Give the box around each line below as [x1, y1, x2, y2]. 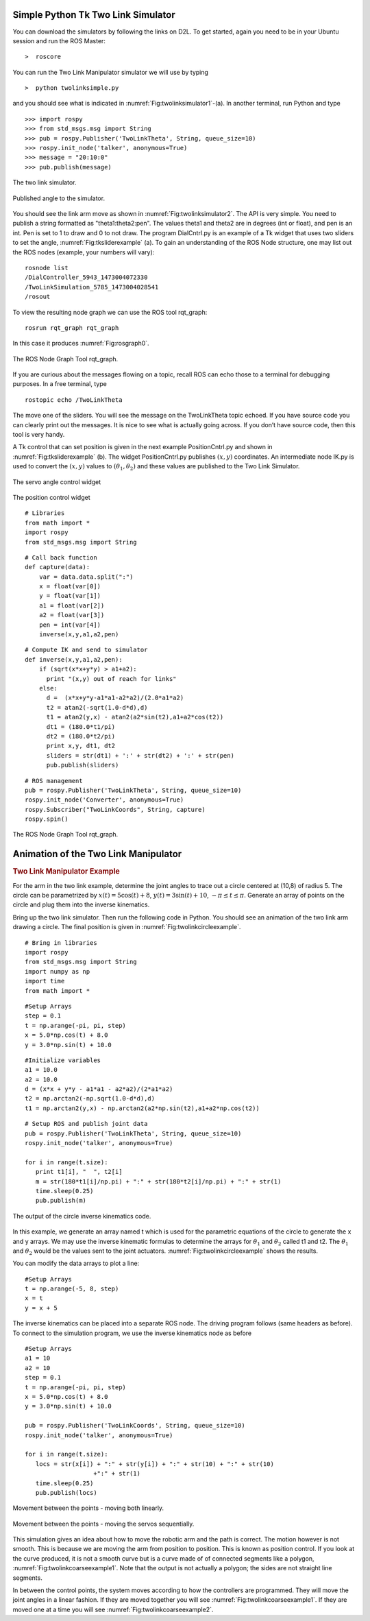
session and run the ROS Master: [12, 36, 106, 45]
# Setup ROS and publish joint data [25, 1120, 148, 1128]
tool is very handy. [12, 431, 65, 439]
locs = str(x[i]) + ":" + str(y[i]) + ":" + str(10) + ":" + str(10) [35, 1460, 274, 1467]
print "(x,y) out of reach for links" [46, 675, 177, 682]
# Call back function [25, 553, 97, 562]
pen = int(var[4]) [38, 621, 101, 629]
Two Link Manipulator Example [12, 867, 120, 876]
